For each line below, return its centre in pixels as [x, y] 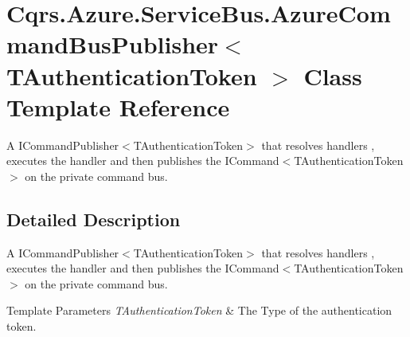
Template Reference [118, 106]
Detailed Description [94, 219]
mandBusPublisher [113, 44]
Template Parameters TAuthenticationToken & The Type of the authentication [199, 310]
